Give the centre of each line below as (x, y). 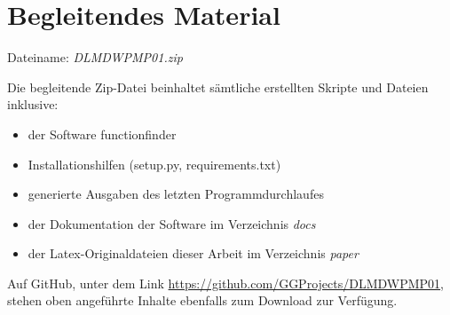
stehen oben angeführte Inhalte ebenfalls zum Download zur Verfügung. (202, 300)
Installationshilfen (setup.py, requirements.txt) (154, 164)
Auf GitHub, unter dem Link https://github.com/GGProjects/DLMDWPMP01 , (226, 283)
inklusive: (33, 104)
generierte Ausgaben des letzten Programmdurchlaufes (176, 194)
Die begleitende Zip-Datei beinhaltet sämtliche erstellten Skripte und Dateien (218, 87)
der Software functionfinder (102, 134)
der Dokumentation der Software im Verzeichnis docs (172, 223)
